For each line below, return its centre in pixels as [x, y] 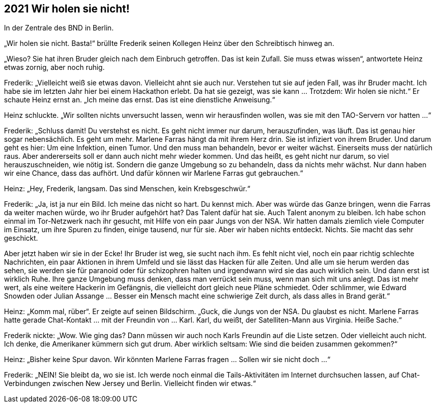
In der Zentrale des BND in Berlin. [59, 28]
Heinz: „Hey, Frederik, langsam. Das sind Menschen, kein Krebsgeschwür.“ [127, 189]
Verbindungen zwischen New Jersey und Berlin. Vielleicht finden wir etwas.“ [130, 384]
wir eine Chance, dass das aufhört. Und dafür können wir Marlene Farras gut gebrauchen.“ [154, 173]
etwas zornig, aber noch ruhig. [54, 67]
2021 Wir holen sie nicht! [67, 9]
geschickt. [21, 238]
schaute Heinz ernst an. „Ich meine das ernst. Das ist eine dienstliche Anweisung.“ [140, 100]
